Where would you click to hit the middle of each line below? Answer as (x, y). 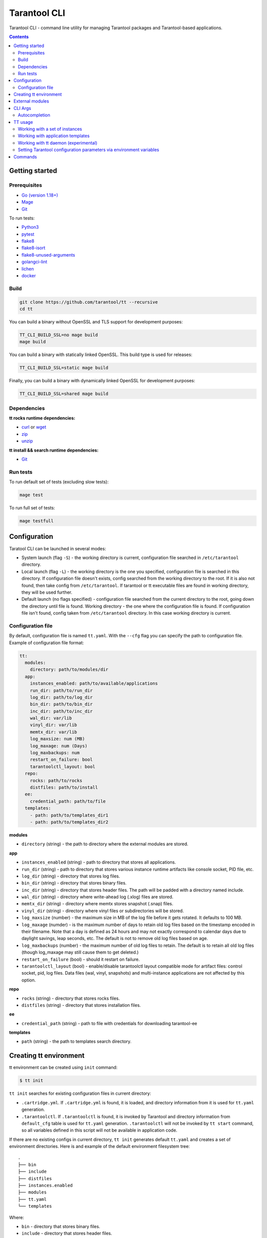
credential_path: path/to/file (68, 801)
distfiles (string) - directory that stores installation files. (81, 1005)
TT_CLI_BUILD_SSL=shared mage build (64, 394)
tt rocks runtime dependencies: (42, 418)
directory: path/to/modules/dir (69, 670)
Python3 (30, 227)
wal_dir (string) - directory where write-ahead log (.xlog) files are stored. (97, 897)
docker (29, 276)
